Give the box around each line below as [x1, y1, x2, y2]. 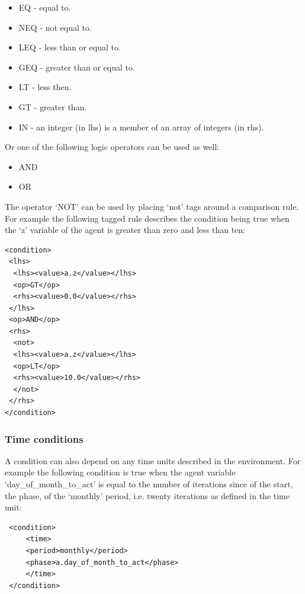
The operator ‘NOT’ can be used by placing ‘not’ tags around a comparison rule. [5, 200, 299, 212]
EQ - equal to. [18, 1, 71, 13]
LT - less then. [18, 81, 72, 93]
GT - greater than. [18, 100, 87, 113]
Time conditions [5, 431, 84, 446]
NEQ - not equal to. [18, 21, 92, 33]
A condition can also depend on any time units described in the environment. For [5, 454, 301, 467]
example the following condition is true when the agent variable [5, 466, 236, 478]
